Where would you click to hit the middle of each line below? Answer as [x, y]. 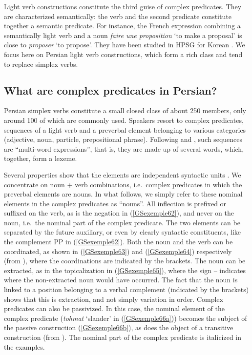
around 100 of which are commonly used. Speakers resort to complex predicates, [124, 120]
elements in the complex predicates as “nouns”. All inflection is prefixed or [115, 203]
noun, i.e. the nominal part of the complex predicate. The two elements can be [122, 222]
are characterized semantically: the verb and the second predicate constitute [118, 16]
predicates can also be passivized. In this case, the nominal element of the [114, 308]
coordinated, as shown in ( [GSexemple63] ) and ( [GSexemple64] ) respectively [118, 251]
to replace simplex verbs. [41, 64]
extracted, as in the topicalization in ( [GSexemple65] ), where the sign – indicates [125, 270]
